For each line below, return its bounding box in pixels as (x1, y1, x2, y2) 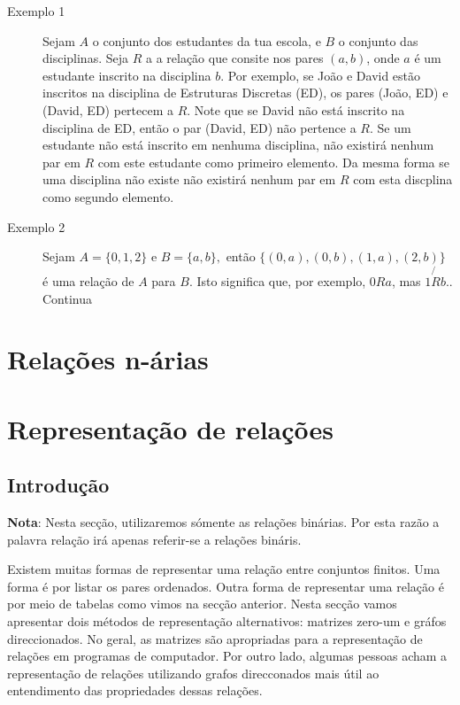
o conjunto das (338, 31, 418, 50)
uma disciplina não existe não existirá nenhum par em (42, 170, 336, 189)
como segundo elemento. (42, 187, 174, 205)
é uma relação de (42, 271, 134, 290)
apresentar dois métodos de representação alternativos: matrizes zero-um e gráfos (7, 612, 447, 631)
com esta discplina (353, 170, 453, 189)
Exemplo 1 (7, 2, 65, 19)
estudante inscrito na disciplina (42, 66, 211, 84)
